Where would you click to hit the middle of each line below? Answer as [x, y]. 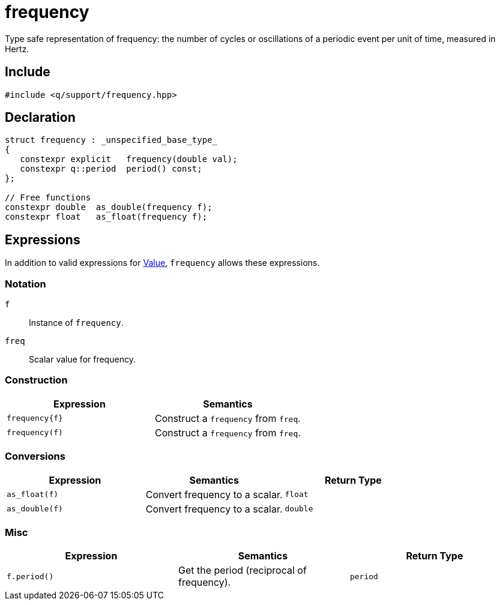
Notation [26, 284]
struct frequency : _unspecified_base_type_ [111, 140]
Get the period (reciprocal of [242, 570]
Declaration [40, 118]
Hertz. [17, 49]
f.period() [30, 576]
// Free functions [48, 198]
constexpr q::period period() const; [111, 169]
